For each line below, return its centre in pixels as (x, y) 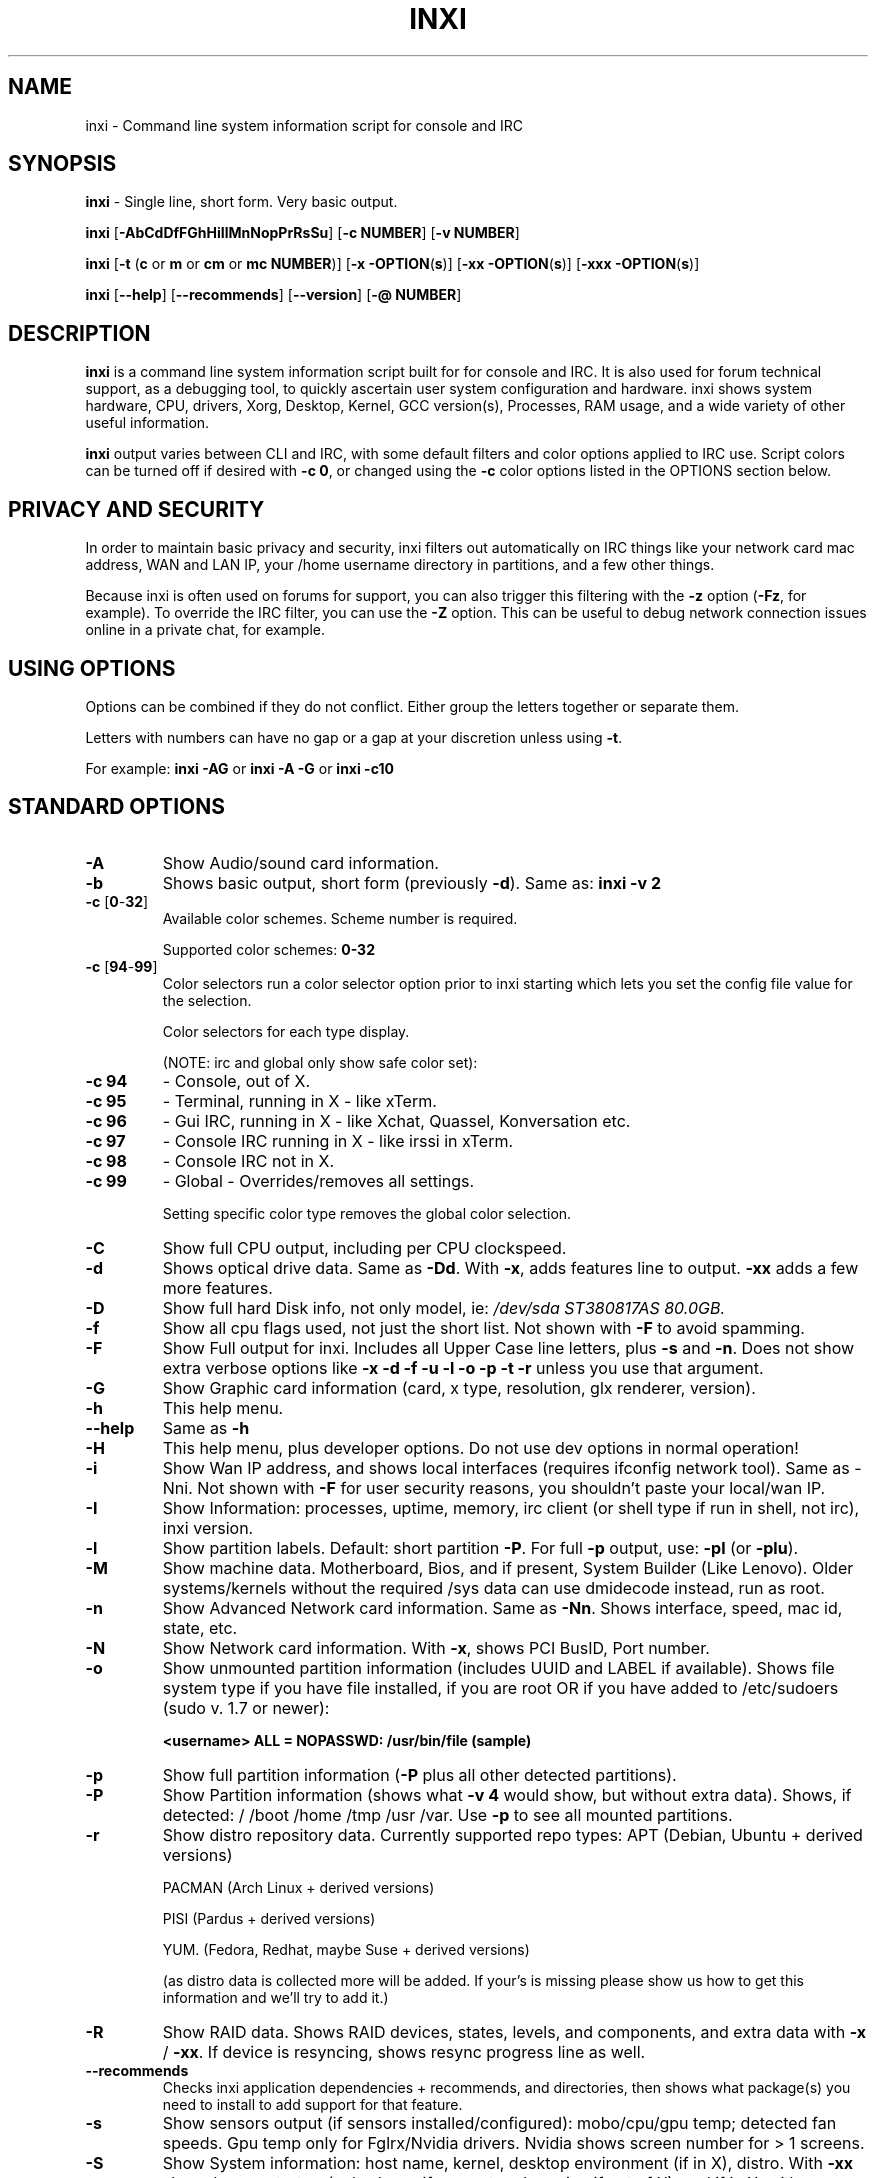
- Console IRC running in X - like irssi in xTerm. (338, 1140)
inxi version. (208, 1527)
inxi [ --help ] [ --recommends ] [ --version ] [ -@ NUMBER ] (273, 295)
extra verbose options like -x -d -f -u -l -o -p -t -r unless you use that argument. (463, 1367)
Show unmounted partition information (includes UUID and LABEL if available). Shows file (498, 1667)
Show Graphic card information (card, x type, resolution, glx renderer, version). (459, 1387)
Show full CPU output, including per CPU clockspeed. (364, 1247)
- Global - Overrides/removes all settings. (318, 1180)
